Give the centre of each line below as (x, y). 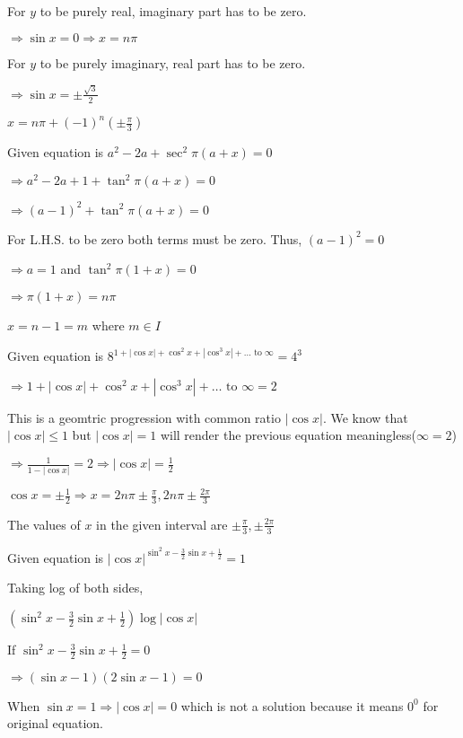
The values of (44, 524)
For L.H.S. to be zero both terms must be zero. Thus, (155, 238)
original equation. (56, 723)
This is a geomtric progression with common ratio (144, 417)
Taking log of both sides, (75, 588)
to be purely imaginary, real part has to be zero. (173, 62)
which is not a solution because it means (292, 705)
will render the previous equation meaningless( (288, 435)
